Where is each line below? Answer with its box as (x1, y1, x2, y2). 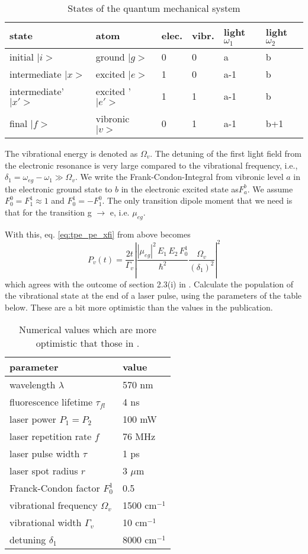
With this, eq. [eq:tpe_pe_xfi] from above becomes (5, 227, 191, 240)
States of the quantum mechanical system (68, 1, 240, 15)
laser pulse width (9, 447, 80, 461)
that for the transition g (5, 205, 92, 218)
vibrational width (9, 515, 82, 530)
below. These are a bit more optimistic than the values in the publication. (5, 300, 273, 313)
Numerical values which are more (19, 322, 156, 337)
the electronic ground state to (5, 182, 113, 195)
